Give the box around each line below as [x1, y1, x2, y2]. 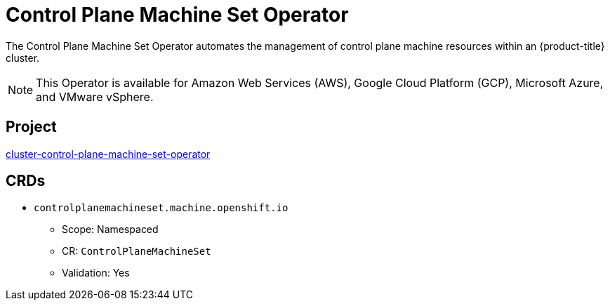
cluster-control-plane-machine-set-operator [6, 147, 211, 160]
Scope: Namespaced [62, 223, 159, 236]
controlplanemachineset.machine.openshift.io [34, 202, 289, 214]
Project [6, 118, 57, 136]
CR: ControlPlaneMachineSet [62, 245, 211, 258]
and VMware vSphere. [36, 89, 154, 104]
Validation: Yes [62, 267, 130, 279]
